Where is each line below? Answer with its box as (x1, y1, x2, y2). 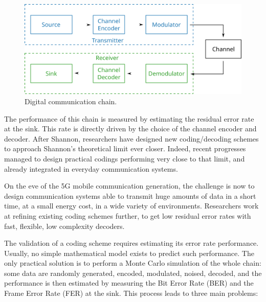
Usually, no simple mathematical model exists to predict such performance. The (4, 247, 254, 258)
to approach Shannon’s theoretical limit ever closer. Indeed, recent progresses (4, 143, 246, 154)
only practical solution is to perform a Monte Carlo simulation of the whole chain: (4, 258, 261, 268)
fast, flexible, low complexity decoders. (4, 220, 125, 231)
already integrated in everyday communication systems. (4, 163, 178, 174)
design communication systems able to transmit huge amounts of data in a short (4, 190, 256, 201)
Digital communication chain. (25, 96, 117, 106)
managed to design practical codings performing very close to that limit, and (4, 153, 245, 164)
